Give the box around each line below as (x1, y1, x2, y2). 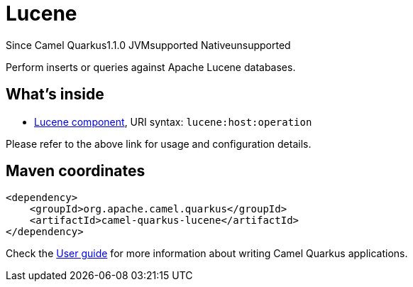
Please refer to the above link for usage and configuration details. (6, 137, 312, 150)
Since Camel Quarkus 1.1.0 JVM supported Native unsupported (6, 38, 291, 51)
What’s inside (6, 85, 104, 104)
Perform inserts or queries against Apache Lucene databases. (6, 60, 296, 73)
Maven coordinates (6, 162, 145, 180)
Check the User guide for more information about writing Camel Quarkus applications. (6, 247, 408, 260)
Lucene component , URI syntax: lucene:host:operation (34, 115, 312, 128)
